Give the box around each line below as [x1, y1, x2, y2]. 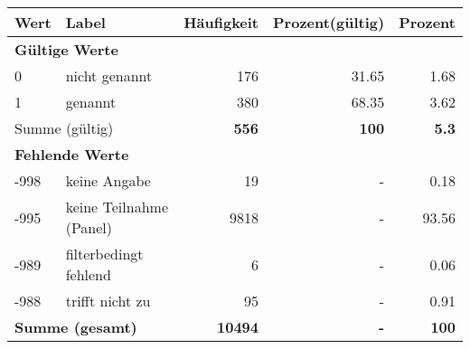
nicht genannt [65, 65, 153, 86]
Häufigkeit [183, 12, 259, 33]
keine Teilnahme [65, 196, 168, 217]
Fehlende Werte [14, 144, 129, 165]
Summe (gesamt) [14, 316, 137, 337]
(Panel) [65, 217, 113, 238]
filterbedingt [65, 243, 144, 264]
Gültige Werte [14, 39, 118, 60]
